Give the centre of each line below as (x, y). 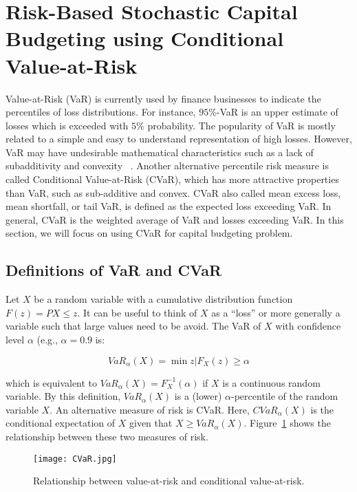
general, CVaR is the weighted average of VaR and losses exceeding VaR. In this (175, 219)
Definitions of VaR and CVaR (114, 270)
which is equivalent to (52, 382)
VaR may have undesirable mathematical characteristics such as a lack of (160, 152)
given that (151, 423)
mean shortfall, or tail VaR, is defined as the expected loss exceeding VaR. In (169, 206)
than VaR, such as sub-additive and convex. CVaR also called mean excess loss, (173, 192)
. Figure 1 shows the (287, 423)
